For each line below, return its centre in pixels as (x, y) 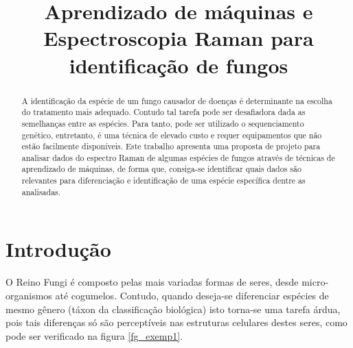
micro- (315, 282)
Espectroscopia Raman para (179, 38)
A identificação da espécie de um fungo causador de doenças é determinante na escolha (177, 100)
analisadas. (41, 191)
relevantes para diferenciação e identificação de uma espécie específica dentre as (163, 181)
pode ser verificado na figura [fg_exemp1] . (94, 335)
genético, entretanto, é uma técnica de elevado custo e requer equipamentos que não (172, 135)
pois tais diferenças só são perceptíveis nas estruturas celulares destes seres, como (176, 322)
